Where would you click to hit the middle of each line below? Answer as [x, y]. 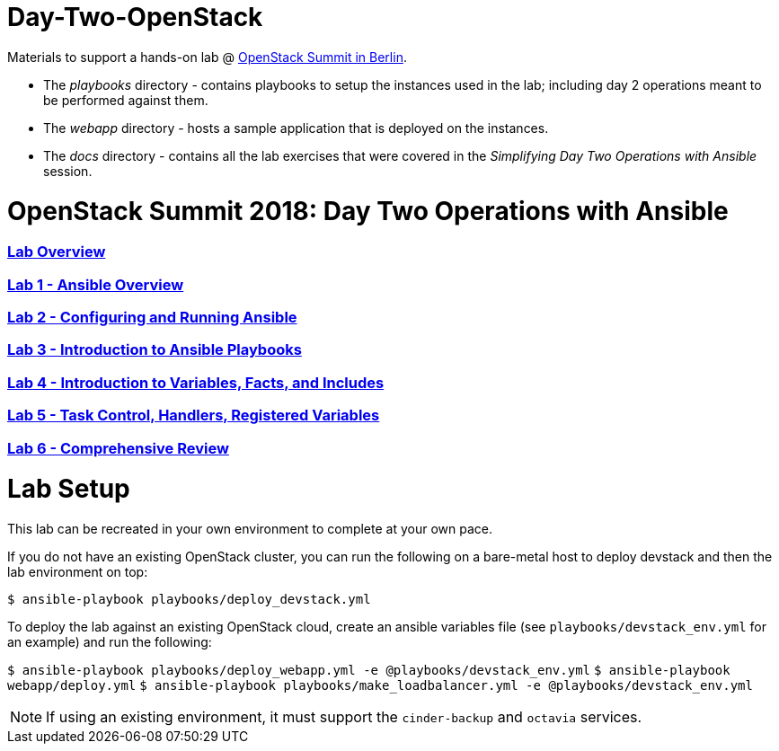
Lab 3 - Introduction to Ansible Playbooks [155, 350]
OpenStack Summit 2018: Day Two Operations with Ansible [368, 211]
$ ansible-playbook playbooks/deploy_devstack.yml [189, 599]
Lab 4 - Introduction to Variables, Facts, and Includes [196, 382]
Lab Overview [57, 252]
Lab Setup [69, 489]
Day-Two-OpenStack [135, 17]
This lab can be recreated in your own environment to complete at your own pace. [250, 529]
